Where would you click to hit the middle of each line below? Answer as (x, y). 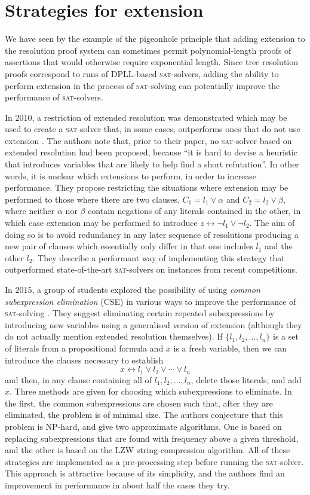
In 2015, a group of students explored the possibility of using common (133, 289)
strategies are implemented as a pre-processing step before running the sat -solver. (154, 461)
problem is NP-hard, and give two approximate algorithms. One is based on (143, 426)
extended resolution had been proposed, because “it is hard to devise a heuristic (151, 152)
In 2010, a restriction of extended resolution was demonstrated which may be (146, 117)
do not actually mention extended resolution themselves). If (114, 336)
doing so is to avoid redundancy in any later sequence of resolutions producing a (152, 234)
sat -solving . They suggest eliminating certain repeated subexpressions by (140, 313)
